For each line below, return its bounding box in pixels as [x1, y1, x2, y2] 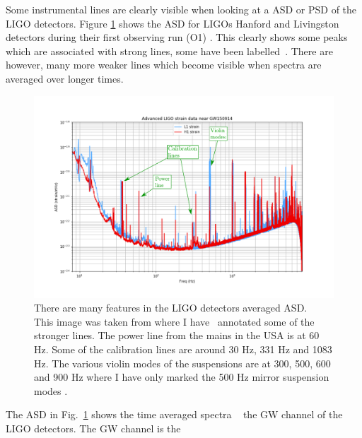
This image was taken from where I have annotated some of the [34, 314, 315, 328]
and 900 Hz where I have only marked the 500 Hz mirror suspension [34, 369, 329, 384]
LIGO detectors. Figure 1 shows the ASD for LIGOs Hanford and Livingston [6, 16, 339, 30]
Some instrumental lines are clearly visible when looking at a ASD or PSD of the [6, 2, 357, 16]
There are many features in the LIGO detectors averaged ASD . [34, 300, 308, 315]
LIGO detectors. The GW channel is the [6, 421, 181, 436]
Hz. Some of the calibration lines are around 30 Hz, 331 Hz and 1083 [34, 342, 332, 357]
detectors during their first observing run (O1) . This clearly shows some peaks [6, 30, 348, 45]
